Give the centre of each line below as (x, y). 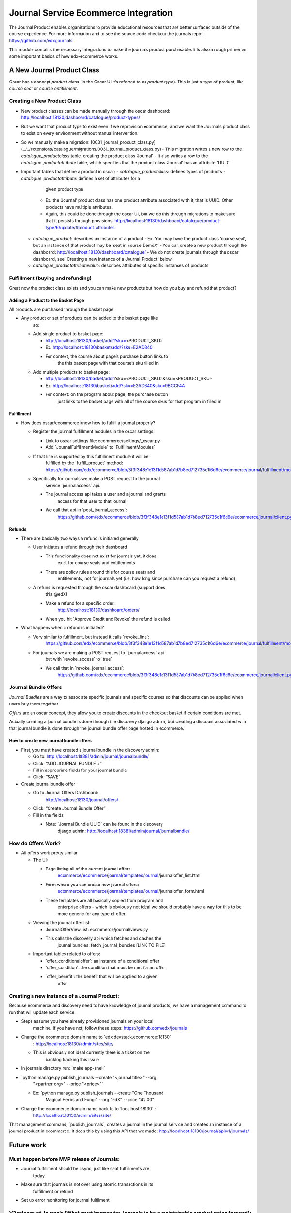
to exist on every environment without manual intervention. (80, 133)
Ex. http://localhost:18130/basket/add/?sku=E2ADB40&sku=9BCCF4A (115, 385)
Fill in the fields (48, 815)
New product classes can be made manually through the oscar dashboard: (96, 111)
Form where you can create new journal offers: (92, 884)
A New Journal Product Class (54, 70)
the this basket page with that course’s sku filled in (108, 363)
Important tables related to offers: (67, 954)
